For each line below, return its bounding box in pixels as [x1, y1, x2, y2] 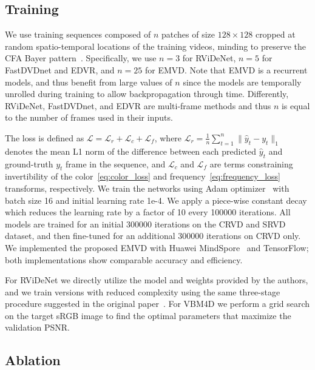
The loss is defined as [5, 131, 84, 144]
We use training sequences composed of [5, 28, 151, 41]
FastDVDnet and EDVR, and [5, 63, 115, 76]
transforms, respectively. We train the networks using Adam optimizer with [5, 181, 290, 194]
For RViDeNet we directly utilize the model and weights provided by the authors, [5, 274, 308, 286]
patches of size [161, 28, 215, 41]
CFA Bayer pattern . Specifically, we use [5, 52, 157, 64]
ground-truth [5, 157, 53, 170]
